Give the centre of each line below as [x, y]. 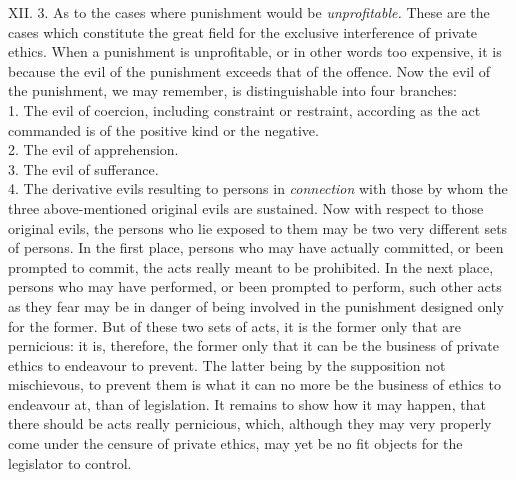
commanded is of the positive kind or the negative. [163, 129]
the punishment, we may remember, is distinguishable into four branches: [232, 90]
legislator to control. [70, 462]
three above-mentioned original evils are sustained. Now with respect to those [246, 207]
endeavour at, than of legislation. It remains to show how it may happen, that [247, 403]
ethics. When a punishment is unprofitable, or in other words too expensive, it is [255, 51]
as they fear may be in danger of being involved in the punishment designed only [256, 305]
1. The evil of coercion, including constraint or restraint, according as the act [244, 109]
